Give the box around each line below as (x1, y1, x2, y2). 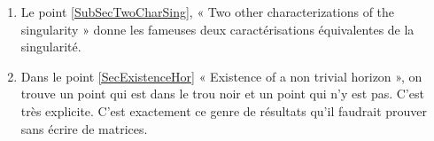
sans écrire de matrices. (20, 119, 148, 137)
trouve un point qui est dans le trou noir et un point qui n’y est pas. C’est (20, 84, 424, 103)
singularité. (20, 37, 81, 56)
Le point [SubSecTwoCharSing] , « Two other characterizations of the (20, 3, 395, 20)
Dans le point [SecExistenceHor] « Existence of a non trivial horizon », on (20, 67, 422, 85)
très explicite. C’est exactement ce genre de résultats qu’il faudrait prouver (20, 101, 428, 120)
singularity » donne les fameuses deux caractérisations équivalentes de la (20, 20, 415, 38)
